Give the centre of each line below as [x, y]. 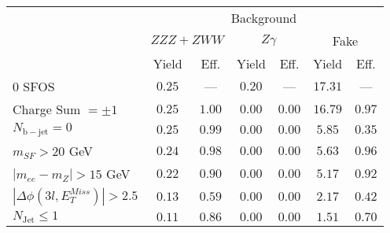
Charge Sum [47, 109]
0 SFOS [34, 86]
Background [264, 18]
